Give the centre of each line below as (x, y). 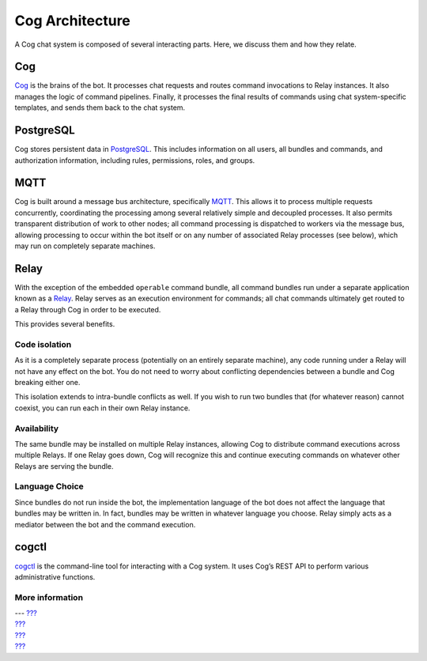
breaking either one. (47, 382)
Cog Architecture (72, 21)
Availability (37, 429)
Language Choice (49, 486)
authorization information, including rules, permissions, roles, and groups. (135, 160)
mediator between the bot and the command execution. (105, 524)
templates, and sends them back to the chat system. (100, 108)
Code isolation (43, 344)
